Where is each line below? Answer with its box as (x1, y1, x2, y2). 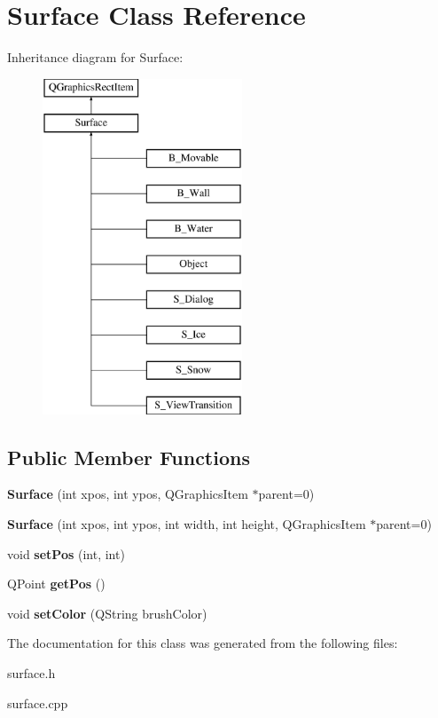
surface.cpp (7, 693, 68, 712)
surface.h (7, 664, 56, 682)
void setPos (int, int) (7, 544, 125, 563)
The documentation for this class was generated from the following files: (7, 634, 398, 652)
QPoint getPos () (7, 574, 106, 593)
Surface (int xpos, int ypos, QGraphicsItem (7, 485, 248, 503)
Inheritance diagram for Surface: (7, 48, 184, 67)
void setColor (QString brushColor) (7, 604, 207, 622)
